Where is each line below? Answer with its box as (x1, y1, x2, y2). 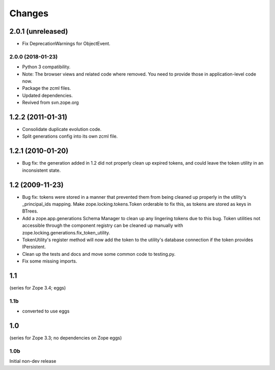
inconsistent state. (22, 167, 61, 173)
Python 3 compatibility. (22, 64, 71, 70)
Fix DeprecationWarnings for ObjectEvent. (22, 41, 111, 47)
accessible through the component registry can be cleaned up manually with (22, 222, 183, 229)
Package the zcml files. (22, 85, 71, 91)
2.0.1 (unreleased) (9, 27, 68, 36)
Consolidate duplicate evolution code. (22, 126, 102, 133)
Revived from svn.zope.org (22, 99, 79, 105)
